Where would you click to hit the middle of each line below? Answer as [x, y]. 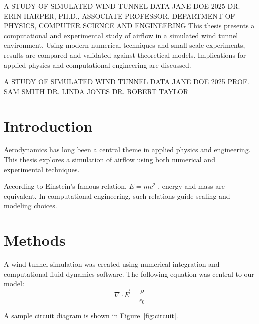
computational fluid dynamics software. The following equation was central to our [129, 273]
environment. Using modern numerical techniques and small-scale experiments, [125, 45]
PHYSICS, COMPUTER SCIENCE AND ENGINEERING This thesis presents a [129, 26]
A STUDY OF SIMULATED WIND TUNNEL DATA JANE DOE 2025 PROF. [127, 82]
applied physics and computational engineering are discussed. [98, 65]
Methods [35, 240]
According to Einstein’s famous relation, [65, 186]
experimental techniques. [42, 169]
